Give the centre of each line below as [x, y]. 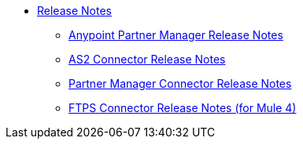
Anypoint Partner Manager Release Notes [176, 35]
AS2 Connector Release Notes [147, 59]
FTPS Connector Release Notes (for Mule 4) [183, 108]
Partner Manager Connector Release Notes [180, 83]
